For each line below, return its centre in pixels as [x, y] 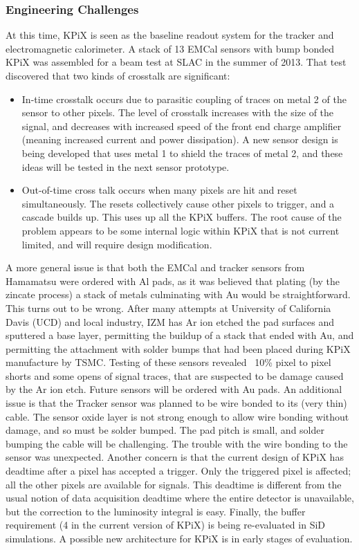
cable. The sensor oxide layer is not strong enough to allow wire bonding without [177, 416]
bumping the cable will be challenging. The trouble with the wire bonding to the [177, 443]
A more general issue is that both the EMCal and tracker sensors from [155, 267]
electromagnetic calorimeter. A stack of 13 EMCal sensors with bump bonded [170, 48]
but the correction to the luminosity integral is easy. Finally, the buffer [156, 511]
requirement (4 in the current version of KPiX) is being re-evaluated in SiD [166, 525]
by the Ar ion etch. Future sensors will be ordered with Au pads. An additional [174, 389]
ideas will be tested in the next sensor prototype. [126, 166]
